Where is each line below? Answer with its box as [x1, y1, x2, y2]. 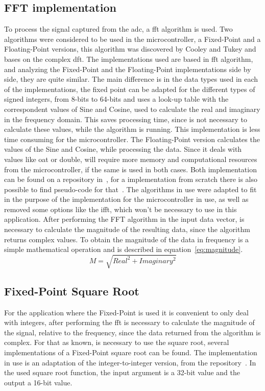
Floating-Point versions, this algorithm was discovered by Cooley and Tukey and [4, 43, 256, 54]
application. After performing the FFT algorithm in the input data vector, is [4, 214, 245, 224]
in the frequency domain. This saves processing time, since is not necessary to [4, 113, 247, 124]
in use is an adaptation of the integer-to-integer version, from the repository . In [4, 357, 256, 367]
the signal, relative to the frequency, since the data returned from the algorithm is [4, 327, 261, 337]
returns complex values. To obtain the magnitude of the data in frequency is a [4, 234, 249, 244]
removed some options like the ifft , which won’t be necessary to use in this [4, 203, 237, 214]
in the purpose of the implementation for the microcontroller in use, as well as [4, 194, 249, 204]
